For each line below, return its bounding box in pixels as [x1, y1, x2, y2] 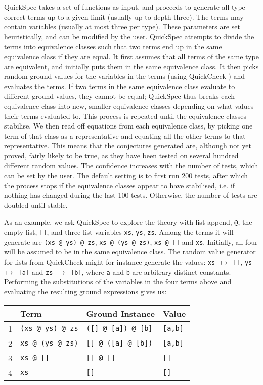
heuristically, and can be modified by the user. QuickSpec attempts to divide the [4, 31, 254, 41]
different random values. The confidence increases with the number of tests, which [4, 160, 258, 170]
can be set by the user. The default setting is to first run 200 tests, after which [4, 170, 248, 181]
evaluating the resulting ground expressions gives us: [4, 286, 167, 296]
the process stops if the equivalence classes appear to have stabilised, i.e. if [4, 180, 235, 190]
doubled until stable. [4, 199, 68, 210]
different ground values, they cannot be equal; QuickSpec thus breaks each [4, 91, 235, 101]
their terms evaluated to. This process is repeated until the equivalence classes [4, 110, 247, 121]
